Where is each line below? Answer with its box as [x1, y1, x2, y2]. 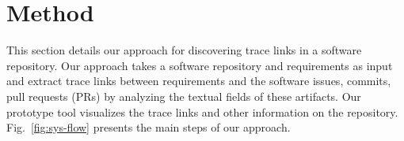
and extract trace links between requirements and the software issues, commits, [6, 72, 391, 89]
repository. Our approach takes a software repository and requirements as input [6, 57, 393, 73]
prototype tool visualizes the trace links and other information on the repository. [6, 103, 398, 120]
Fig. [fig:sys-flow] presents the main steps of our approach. [6, 119, 291, 135]
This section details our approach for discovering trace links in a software [6, 42, 362, 58]
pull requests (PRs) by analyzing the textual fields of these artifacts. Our [6, 87, 361, 104]
